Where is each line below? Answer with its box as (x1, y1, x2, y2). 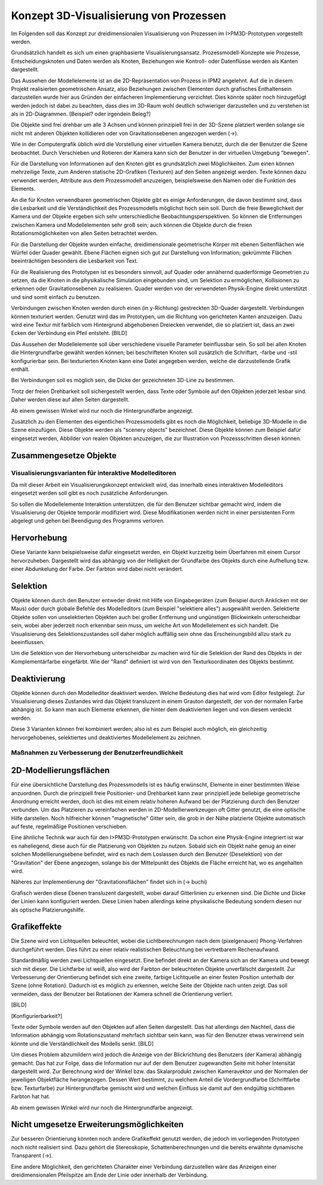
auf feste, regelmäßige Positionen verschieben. (11, 823, 128, 830)
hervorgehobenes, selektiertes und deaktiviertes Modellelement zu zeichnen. (11, 733, 202, 741)
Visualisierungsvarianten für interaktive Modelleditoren (11, 468, 176, 477)
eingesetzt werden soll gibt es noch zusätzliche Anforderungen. (11, 489, 169, 496)
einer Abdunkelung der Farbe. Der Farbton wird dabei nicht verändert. (11, 565, 184, 572)
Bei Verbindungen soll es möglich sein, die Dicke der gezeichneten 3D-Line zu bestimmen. (11, 377, 234, 384)
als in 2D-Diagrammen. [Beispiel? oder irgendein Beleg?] (11, 111, 151, 118)
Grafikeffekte (11, 922, 62, 932)
